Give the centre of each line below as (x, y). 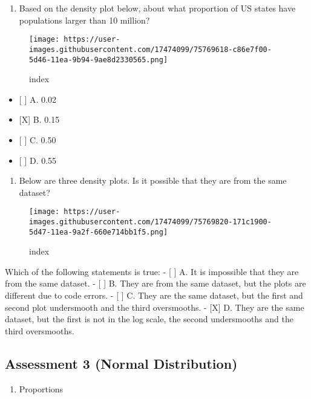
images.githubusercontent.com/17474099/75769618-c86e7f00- (150, 49)
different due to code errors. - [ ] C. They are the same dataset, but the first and (154, 295)
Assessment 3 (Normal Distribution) (121, 363)
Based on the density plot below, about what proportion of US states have (157, 8)
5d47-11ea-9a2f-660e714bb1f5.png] (99, 232)
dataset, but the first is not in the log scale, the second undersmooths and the (149, 319)
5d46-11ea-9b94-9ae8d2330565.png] (99, 60)
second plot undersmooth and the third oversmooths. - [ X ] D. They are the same (155, 307)
